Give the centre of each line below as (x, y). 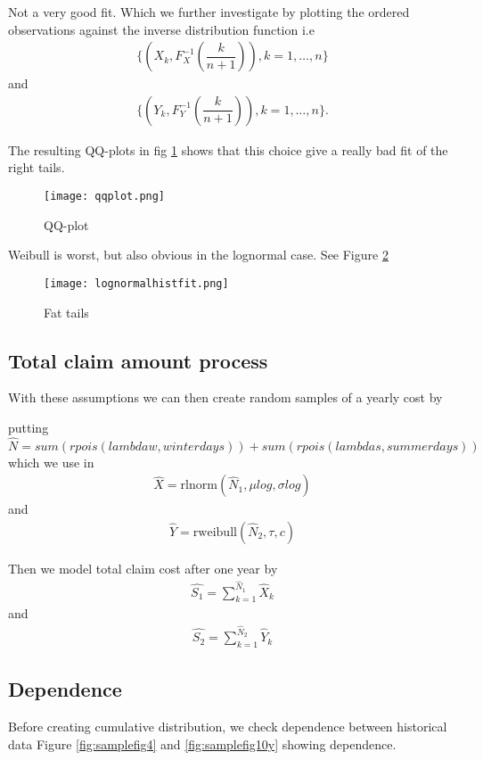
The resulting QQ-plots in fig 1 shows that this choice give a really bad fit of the (228, 149)
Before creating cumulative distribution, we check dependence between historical (228, 727)
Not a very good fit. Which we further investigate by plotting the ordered (209, 12)
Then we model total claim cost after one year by (143, 568)
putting (29, 427)
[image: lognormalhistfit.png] (136, 283)
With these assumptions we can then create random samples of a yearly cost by (225, 397)
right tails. (37, 167)
